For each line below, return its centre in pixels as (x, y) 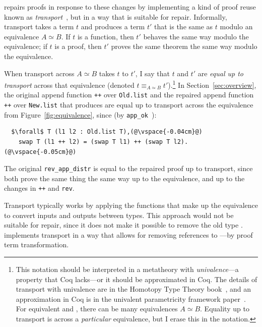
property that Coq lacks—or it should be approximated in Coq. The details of (137, 279)
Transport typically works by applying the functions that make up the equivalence (131, 205)
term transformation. (37, 244)
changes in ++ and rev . (39, 188)
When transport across (39, 73)
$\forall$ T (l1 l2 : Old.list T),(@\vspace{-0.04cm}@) (107, 132)
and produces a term (113, 26)
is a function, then (106, 36)
